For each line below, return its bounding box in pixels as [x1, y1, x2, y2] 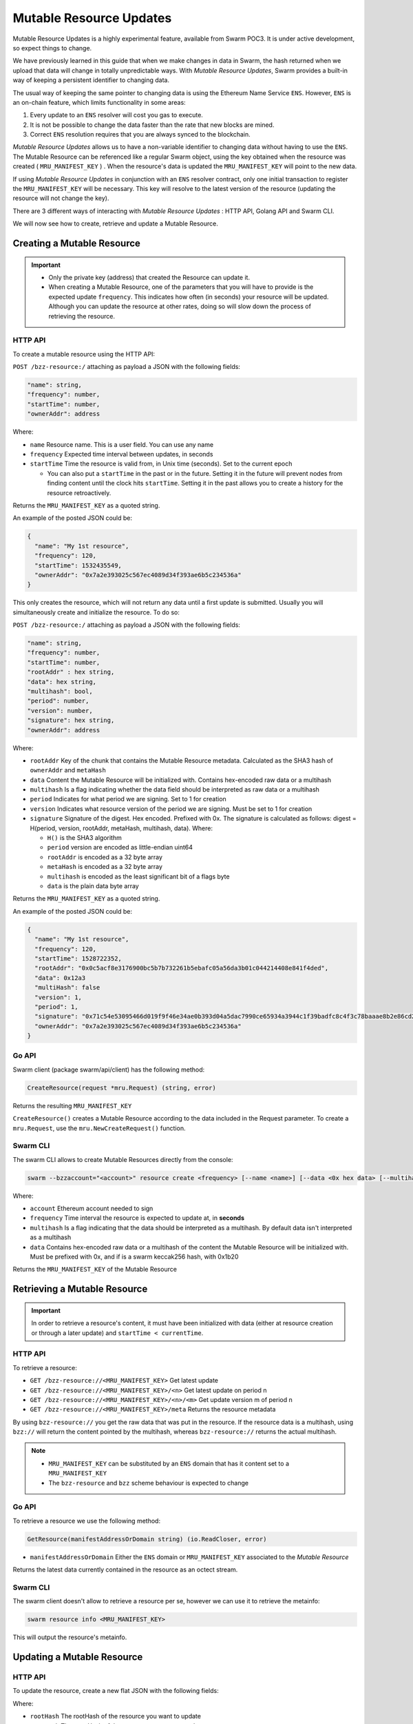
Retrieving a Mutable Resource [12, 1283, 148, 1295]
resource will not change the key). [12, 194, 109, 203]
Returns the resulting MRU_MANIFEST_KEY [12, 1101, 132, 1110]
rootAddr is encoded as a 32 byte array [47, 852, 163, 861]
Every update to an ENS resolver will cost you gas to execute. [30, 111, 203, 119]
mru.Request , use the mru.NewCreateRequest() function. [12, 1124, 186, 1132]
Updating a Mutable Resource [12, 1652, 143, 1663]
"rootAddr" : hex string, [27, 668, 115, 676]
